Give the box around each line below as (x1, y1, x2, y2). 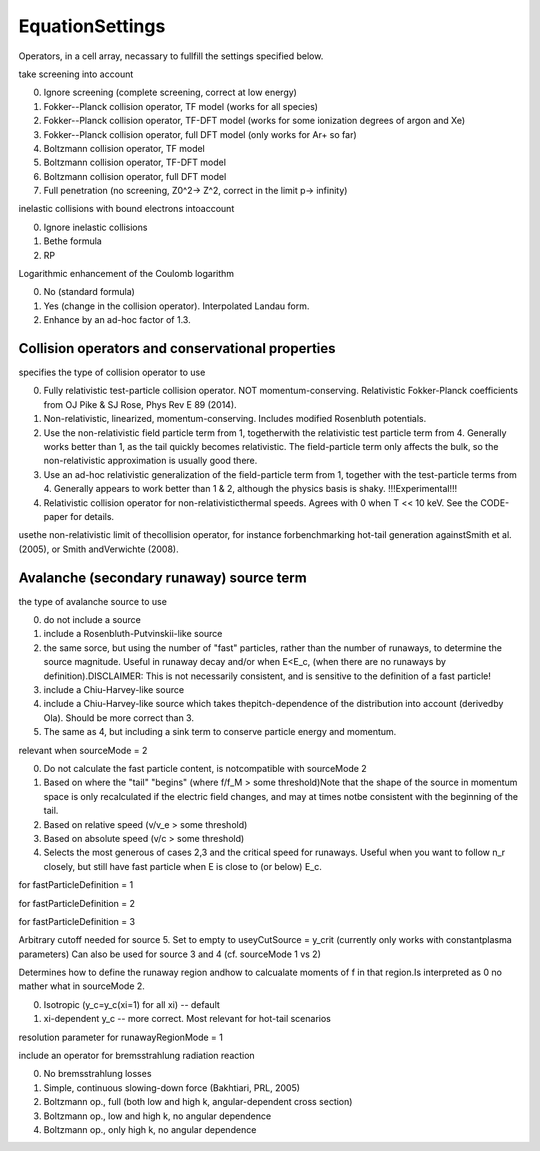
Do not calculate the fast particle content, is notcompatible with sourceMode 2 (43, 762, 367, 774)
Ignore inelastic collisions (43, 221, 148, 233)
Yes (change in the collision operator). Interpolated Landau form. (43, 300, 310, 312)
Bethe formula (43, 235, 102, 247)
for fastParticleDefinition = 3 (18, 915, 135, 927)
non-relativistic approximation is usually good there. (43, 455, 258, 467)
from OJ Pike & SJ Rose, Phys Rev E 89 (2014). (43, 398, 237, 410)
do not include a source (43, 614, 142, 626)
